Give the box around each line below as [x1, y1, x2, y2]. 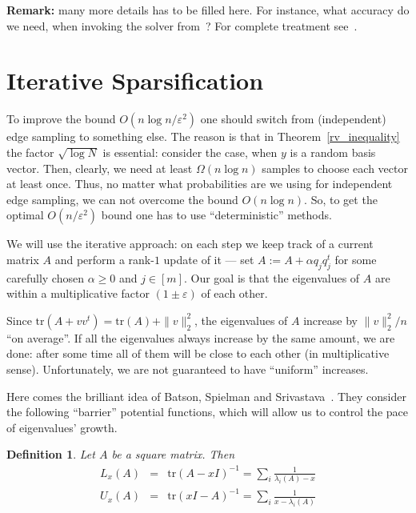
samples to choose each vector [262, 159, 408, 176]
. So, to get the [304, 190, 378, 207]
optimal [6, 206, 44, 223]
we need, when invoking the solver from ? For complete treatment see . [6, 17, 358, 34]
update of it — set [163, 250, 254, 267]
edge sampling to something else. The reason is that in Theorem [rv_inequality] [6, 128, 400, 145]
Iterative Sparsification [6, 64, 264, 97]
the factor [6, 143, 54, 160]
